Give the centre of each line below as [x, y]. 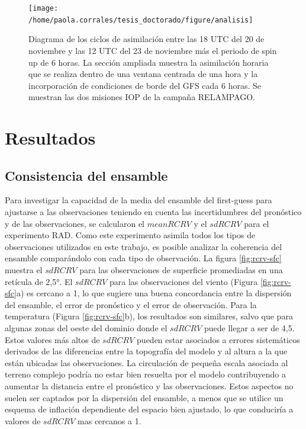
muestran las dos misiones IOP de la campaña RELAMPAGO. [142, 97]
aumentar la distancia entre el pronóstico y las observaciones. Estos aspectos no [149, 385]
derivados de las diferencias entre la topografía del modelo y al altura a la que [146, 351]
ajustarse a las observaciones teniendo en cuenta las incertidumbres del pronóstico [153, 212]
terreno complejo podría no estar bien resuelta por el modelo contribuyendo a [145, 374]
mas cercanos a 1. [109, 420]
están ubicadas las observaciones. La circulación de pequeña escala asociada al [146, 362]
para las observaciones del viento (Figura [184, 281]
